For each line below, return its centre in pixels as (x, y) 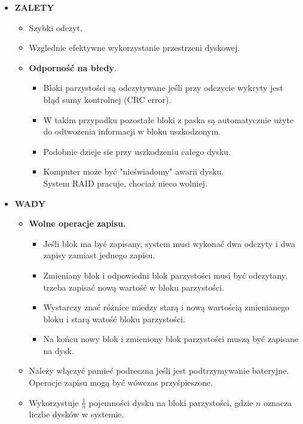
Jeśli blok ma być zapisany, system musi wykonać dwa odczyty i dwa (169, 243)
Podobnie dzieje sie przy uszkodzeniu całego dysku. (137, 151)
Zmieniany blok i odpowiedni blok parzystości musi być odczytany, (166, 275)
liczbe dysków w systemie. (76, 414)
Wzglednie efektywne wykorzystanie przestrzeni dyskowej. (134, 48)
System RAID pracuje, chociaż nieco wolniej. (126, 183)
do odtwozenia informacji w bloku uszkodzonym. (132, 131)
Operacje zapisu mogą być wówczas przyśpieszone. (121, 382)
